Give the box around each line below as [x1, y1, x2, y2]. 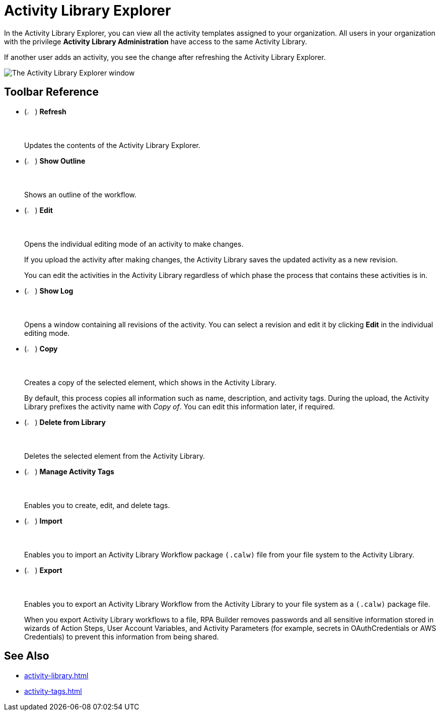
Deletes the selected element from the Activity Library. [24, 451, 205, 460]
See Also [4, 650, 49, 663]
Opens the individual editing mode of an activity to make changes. [24, 239, 244, 248]
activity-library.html [24, 671, 89, 680]
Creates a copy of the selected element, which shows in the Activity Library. [24, 378, 277, 387]
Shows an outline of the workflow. [24, 190, 137, 199]
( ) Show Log [24, 286, 74, 295]
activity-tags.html [24, 686, 82, 695]
